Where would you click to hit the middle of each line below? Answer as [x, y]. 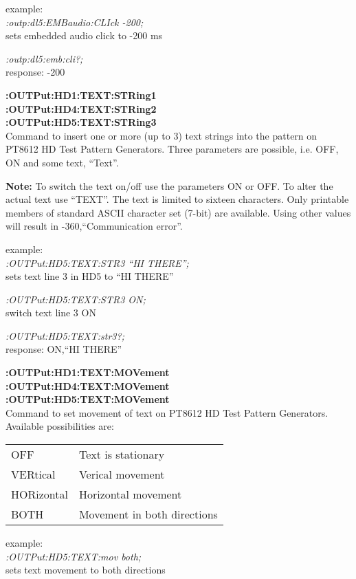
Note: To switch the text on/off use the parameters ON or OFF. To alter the [169, 185]
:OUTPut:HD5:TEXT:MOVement [88, 399]
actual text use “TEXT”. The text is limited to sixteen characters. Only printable [177, 199]
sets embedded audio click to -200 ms [84, 35]
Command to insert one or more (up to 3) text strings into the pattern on [162, 135]
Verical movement [122, 474]
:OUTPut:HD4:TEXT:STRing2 [81, 108]
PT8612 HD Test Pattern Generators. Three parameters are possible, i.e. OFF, [172, 149]
